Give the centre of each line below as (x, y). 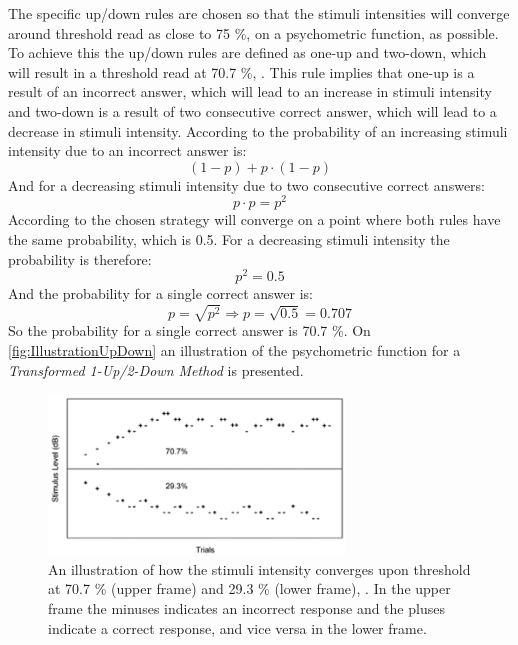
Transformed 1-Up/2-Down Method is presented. (156, 369)
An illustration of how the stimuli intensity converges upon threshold (259, 568)
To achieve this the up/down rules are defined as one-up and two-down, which (247, 52)
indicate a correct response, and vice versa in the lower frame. (237, 627)
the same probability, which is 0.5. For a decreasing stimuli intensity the (229, 239)
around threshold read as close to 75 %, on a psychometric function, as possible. (253, 32)
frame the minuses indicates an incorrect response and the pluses (246, 607)
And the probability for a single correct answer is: (160, 293)
